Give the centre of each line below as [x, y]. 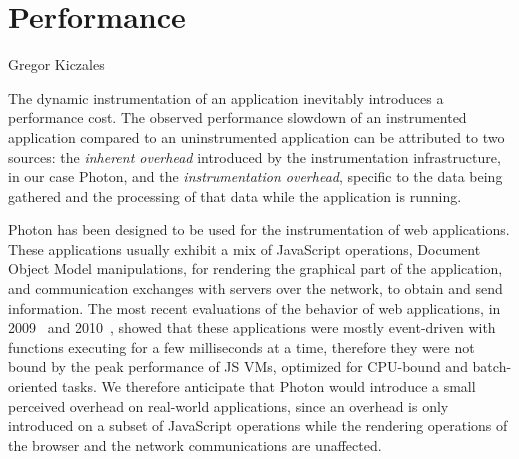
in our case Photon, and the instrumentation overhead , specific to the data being [255, 176]
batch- [492, 366]
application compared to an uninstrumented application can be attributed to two [256, 136]
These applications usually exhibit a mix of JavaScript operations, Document [244, 248]
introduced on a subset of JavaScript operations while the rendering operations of [258, 425]
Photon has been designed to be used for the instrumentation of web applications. [259, 229]
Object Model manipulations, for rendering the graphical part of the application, [255, 268]
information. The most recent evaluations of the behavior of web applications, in [254, 307]
